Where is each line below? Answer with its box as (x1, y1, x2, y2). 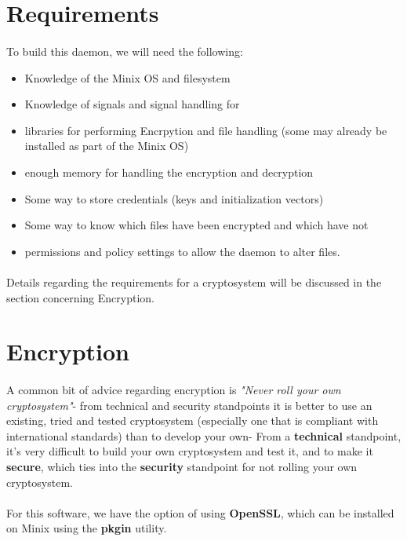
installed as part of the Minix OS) (24, 137, 189, 154)
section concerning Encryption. (6, 289, 154, 305)
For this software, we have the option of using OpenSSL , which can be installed (6, 504, 394, 521)
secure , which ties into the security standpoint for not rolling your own (6, 459, 358, 475)
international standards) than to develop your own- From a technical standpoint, (6, 427, 402, 444)
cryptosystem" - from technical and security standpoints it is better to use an (6, 397, 372, 413)
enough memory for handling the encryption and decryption (24, 163, 314, 180)
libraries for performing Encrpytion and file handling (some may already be (24, 122, 387, 138)
